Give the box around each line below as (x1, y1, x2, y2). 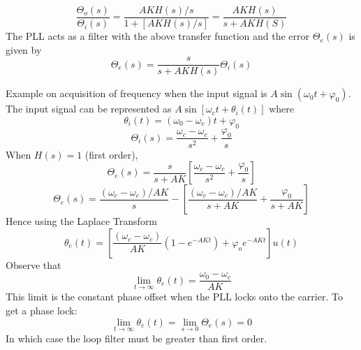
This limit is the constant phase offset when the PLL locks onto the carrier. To (6, 289, 343, 304)
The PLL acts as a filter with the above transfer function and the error (6, 29, 310, 43)
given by (6, 42, 42, 57)
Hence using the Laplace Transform (6, 214, 158, 228)
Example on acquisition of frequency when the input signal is (6, 86, 267, 101)
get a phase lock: (6, 302, 78, 317)
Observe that (6, 257, 61, 272)
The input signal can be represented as (6, 101, 172, 116)
